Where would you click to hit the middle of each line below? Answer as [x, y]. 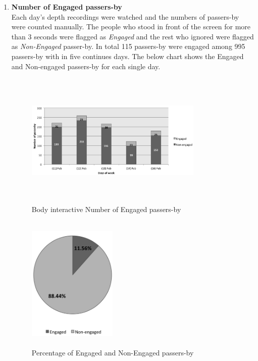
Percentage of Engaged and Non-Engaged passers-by [113, 353]
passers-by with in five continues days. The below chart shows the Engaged [127, 56]
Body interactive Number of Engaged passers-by [106, 209]
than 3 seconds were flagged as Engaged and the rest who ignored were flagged [133, 36]
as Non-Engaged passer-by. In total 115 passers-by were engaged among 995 [128, 46]
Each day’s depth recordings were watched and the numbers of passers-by [125, 16]
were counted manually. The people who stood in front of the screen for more [131, 27]
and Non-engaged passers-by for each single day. [86, 66]
